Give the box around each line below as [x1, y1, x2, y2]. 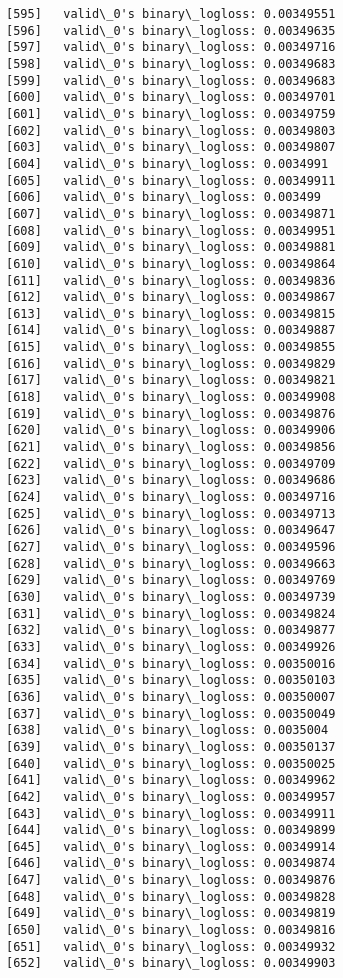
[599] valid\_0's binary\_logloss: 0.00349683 [6, 73, 336, 88]
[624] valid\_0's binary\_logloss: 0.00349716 [6, 490, 336, 505]
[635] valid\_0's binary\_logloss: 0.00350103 [6, 673, 336, 688]
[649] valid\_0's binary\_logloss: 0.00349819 [6, 906, 336, 921]
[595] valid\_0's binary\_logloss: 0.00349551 [6, 7, 336, 21]
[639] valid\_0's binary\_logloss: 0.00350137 [6, 739, 336, 754]
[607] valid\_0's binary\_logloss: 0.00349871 [6, 206, 336, 221]
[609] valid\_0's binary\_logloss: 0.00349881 [6, 240, 336, 255]
